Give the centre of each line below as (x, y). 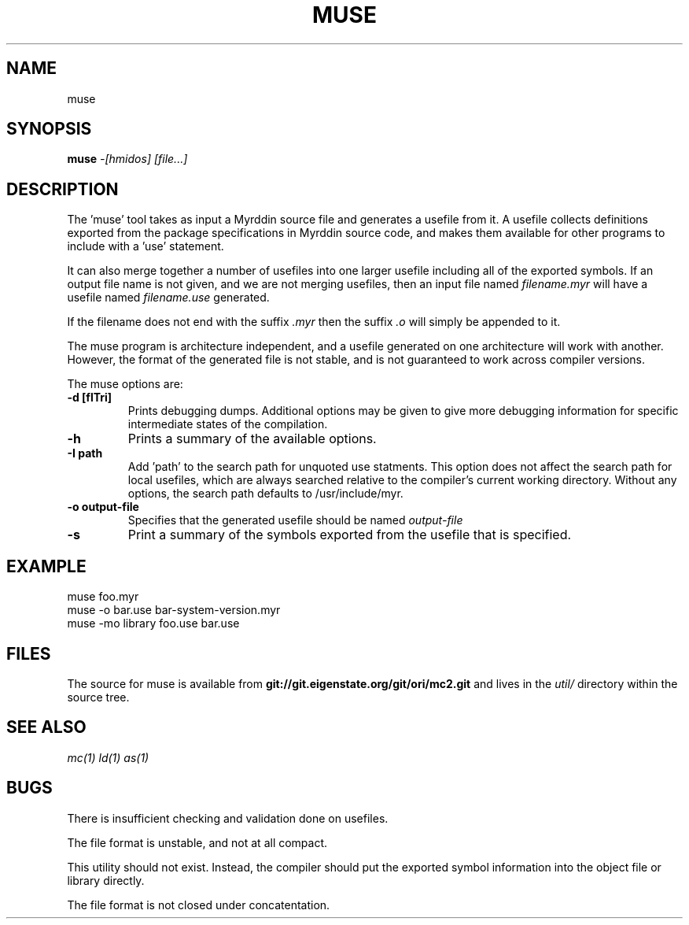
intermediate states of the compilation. (228, 424)
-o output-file (103, 507)
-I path (85, 453)
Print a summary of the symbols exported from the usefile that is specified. (350, 535)
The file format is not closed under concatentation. (199, 905)
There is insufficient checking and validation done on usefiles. (228, 818)
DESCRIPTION (63, 189)
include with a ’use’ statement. (146, 246)
